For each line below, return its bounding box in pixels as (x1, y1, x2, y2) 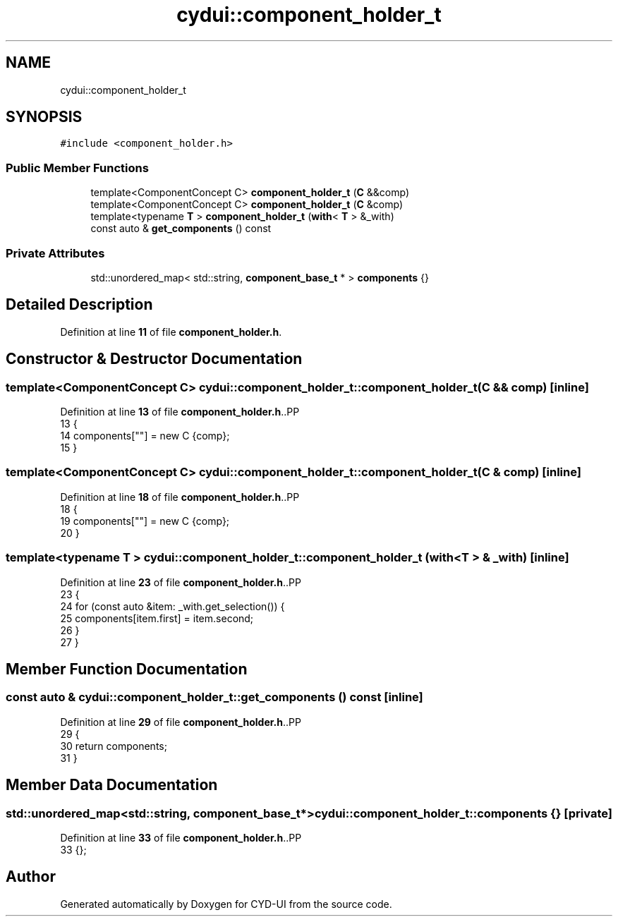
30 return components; (60, 739, 167, 752)
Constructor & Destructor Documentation (6, 350, 303, 368)
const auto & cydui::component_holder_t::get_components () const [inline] (6, 690, 423, 705)
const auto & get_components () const (90, 222, 272, 235)
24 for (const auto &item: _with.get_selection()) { (60, 600, 285, 612)
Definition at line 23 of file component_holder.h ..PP (60, 576, 301, 588)
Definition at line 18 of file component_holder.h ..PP (60, 490, 300, 503)
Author (6, 868, 56, 886)
